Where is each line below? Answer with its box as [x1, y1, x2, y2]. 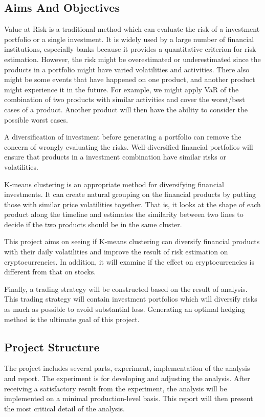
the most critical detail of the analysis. [4, 403, 125, 413]
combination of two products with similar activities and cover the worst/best [4, 94, 245, 105]
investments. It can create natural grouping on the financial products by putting [4, 189, 256, 200]
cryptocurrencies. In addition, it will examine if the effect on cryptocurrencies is [4, 256, 254, 267]
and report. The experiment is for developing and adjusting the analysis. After [4, 373, 250, 384]
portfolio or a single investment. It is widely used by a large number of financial [4, 33, 254, 44]
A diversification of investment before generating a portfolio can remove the [4, 131, 241, 142]
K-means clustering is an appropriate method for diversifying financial [4, 178, 224, 189]
